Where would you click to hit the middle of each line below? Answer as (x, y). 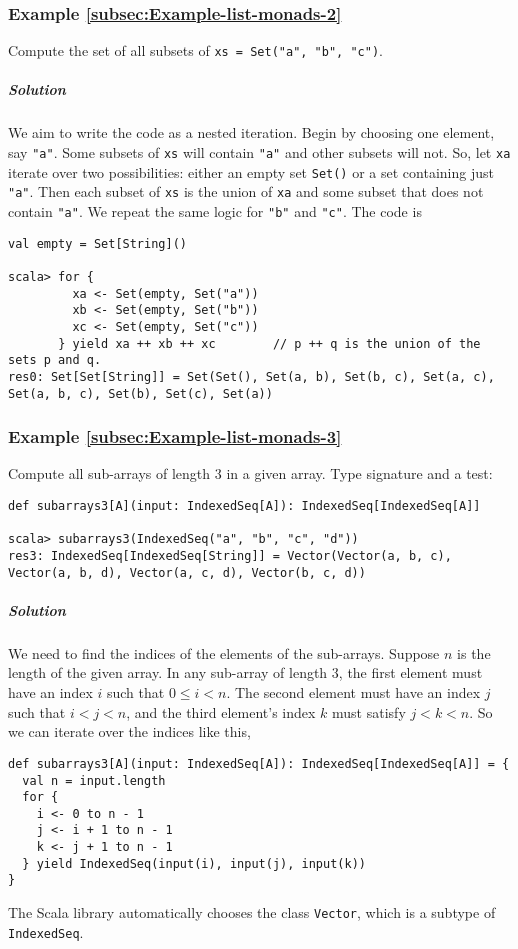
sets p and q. (55, 360)
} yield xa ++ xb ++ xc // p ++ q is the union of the (269, 343)
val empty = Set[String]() (97, 243)
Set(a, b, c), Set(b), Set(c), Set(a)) (140, 393)
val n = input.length (94, 780)
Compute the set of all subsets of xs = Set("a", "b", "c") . (195, 50)
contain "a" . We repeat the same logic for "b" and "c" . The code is (215, 211)
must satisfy (369, 711)
